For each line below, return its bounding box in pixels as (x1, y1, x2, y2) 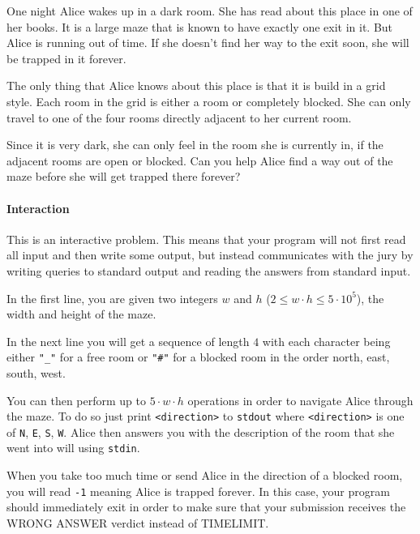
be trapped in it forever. (6, 49, 126, 66)
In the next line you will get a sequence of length (6, 332, 250, 349)
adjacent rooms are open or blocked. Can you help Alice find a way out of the (6, 152, 393, 169)
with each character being (262, 332, 391, 349)
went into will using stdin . (6, 439, 140, 456)
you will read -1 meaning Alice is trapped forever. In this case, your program (6, 482, 390, 499)
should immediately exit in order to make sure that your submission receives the (6, 498, 406, 515)
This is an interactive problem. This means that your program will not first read (6, 230, 406, 247)
